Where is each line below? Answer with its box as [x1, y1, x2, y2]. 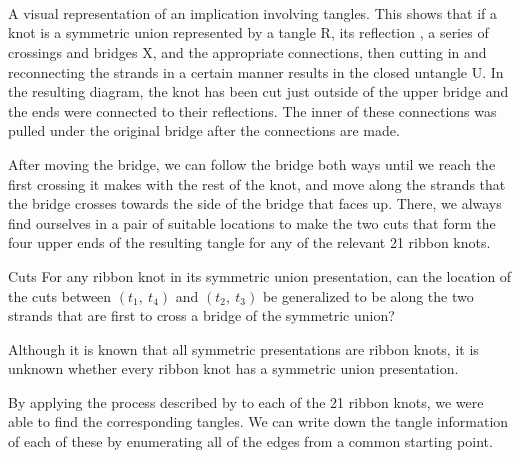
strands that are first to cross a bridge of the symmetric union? [8, 305, 395, 326]
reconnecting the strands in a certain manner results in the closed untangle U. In [8, 61, 504, 82]
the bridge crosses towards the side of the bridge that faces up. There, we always [8, 193, 502, 214]
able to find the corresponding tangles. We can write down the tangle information [8, 411, 509, 432]
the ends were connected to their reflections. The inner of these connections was [8, 100, 497, 121]
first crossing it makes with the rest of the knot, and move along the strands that [8, 173, 506, 194]
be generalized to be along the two [262, 285, 474, 306]
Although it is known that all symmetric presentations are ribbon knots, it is [8, 338, 479, 359]
